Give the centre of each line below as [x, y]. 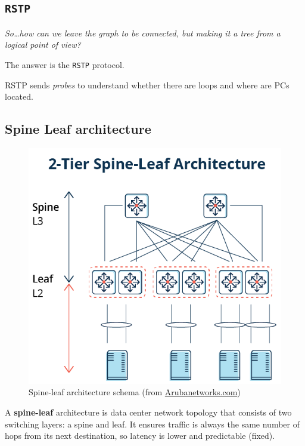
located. [19, 96]
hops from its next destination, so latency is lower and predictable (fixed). [140, 436]
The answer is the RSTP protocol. [65, 64]
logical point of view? [43, 44]
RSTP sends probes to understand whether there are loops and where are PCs [147, 84]
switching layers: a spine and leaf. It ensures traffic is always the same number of [152, 424]
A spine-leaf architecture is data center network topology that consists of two [148, 412]
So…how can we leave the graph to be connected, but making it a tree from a [143, 33]
